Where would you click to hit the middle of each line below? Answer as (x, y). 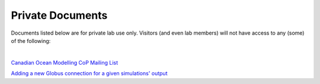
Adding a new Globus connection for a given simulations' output (89, 73)
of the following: (31, 41)
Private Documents (59, 15)
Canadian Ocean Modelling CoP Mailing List (65, 62)
